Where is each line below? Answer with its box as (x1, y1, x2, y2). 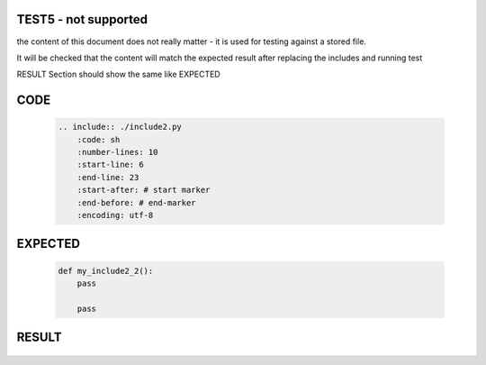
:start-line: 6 (76, 160, 144, 170)
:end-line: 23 (76, 172, 139, 182)
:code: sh (76, 134, 121, 144)
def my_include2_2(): (58, 266, 154, 276)
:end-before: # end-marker (76, 197, 197, 207)
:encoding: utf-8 (76, 210, 154, 221)
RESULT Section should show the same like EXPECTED (16, 68, 220, 80)
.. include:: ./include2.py (58, 122, 182, 132)
